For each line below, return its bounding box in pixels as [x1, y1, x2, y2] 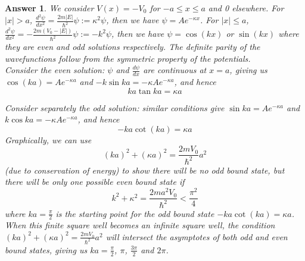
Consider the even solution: [5, 64, 105, 76]
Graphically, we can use [5, 133, 92, 146]
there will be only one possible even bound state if [5, 175, 185, 188]
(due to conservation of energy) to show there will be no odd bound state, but [5, 163, 285, 176]
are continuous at [143, 64, 207, 76]
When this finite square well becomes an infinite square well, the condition [5, 219, 275, 231]
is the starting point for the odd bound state [55, 207, 214, 219]
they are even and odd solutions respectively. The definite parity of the [5, 40, 260, 53]
